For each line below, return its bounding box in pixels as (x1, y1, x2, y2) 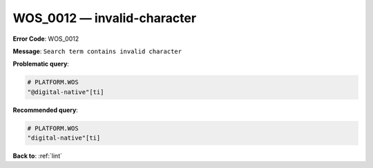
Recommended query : (12, 106, 79, 114)
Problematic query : (12, 59, 69, 68)
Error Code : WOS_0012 (12, 35, 79, 43)
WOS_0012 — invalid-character (12, 10, 197, 26)
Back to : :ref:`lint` (12, 152, 62, 160)
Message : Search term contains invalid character (12, 47, 182, 55)
